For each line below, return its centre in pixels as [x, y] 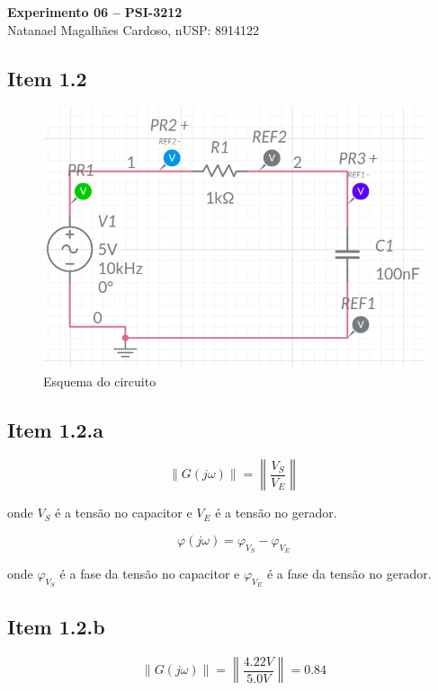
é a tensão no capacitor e [124, 513]
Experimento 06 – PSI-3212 [95, 12]
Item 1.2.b [56, 626]
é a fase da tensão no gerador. [349, 574]
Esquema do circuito [100, 381]
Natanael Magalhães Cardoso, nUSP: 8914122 [134, 29]
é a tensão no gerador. [276, 513]
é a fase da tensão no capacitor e [150, 574]
